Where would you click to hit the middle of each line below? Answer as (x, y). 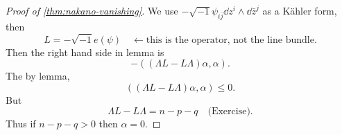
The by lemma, (38, 76)
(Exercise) (229, 112)
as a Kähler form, (300, 10)
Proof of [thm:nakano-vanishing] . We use (92, 10)
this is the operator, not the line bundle (230, 40)
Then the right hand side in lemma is (85, 52)
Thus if (21, 124)
